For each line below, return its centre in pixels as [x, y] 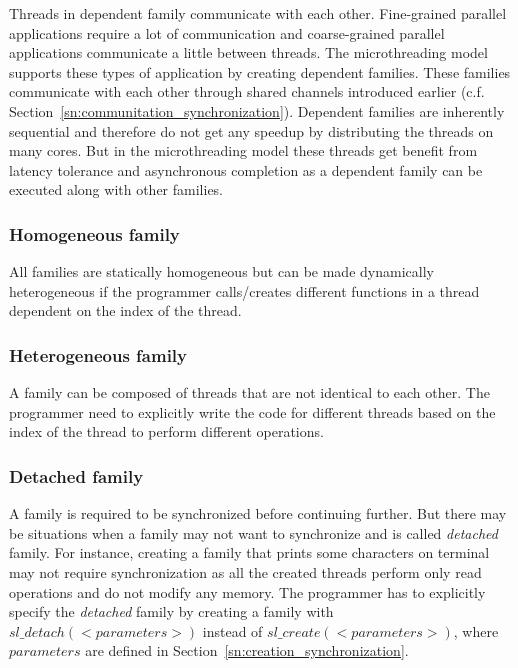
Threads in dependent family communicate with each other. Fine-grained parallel [258, 13]
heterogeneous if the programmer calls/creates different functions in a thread [244, 290]
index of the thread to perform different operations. [166, 431]
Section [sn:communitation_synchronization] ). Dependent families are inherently [257, 110]
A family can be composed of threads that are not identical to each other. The [249, 392]
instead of [232, 630]
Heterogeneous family [98, 354]
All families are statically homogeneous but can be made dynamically [221, 271]
